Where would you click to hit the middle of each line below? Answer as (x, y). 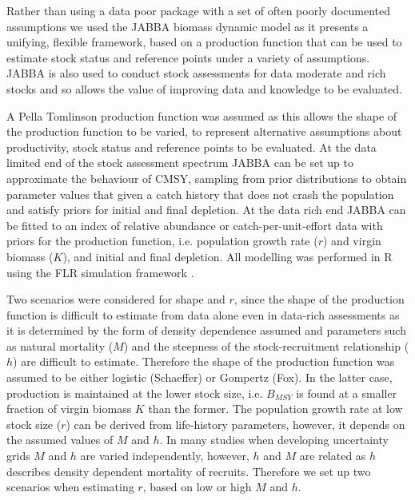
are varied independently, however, (165, 456)
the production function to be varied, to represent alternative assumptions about (204, 131)
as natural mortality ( (60, 345)
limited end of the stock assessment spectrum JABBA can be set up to (180, 163)
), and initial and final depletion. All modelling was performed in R (227, 256)
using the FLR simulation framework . (100, 272)
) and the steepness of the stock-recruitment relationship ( (266, 345)
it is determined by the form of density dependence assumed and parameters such (206, 330)
